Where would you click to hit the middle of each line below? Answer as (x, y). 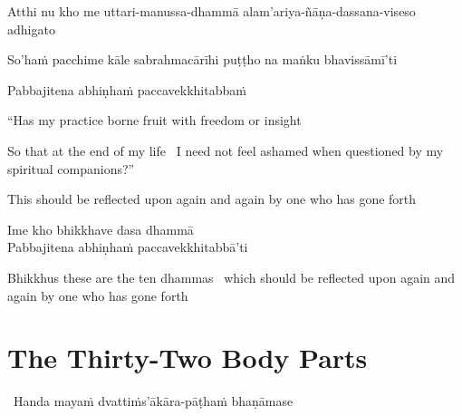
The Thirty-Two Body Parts (188, 358)
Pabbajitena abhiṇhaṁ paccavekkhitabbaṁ (127, 89)
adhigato (31, 29)
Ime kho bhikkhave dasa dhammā (101, 229)
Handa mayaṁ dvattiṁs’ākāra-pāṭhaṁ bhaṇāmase (153, 401)
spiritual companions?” (71, 168)
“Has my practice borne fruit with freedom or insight (154, 120)
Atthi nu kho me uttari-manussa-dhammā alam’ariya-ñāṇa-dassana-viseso (212, 11)
